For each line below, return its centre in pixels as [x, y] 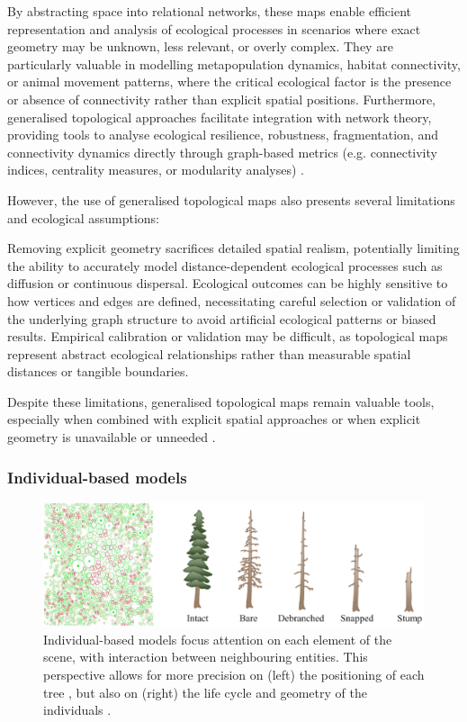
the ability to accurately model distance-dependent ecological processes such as [225, 265]
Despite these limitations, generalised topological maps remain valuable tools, [221, 401]
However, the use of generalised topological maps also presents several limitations [231, 199]
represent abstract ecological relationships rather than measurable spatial [209, 353]
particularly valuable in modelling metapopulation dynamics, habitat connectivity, [234, 63]
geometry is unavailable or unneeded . [112, 437]
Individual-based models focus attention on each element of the [218, 639]
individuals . [77, 710]
